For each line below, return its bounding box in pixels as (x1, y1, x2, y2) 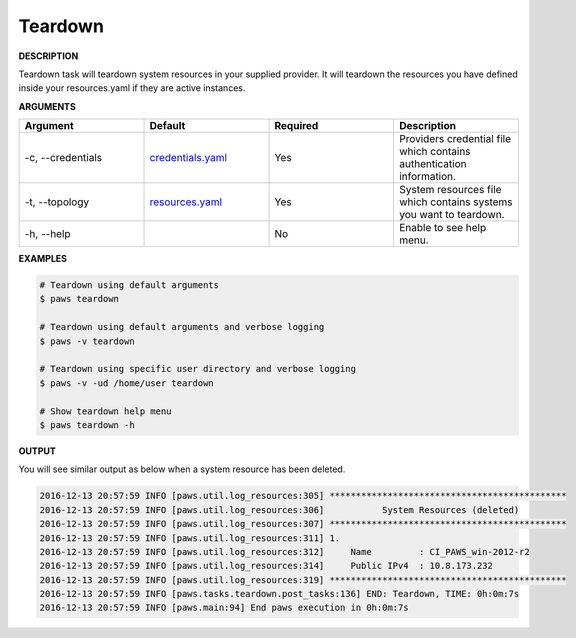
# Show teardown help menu (39, 405, 172, 417)
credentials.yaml (149, 151, 228, 165)
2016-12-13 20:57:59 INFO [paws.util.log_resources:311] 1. (39, 532, 341, 544)
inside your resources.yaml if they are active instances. (18, 82, 246, 94)
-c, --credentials (24, 151, 103, 165)
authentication (398, 157, 467, 171)
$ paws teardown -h (39, 420, 135, 430)
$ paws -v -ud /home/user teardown (39, 377, 214, 389)
